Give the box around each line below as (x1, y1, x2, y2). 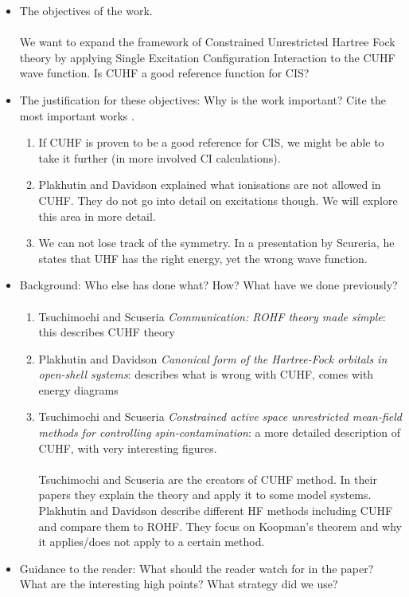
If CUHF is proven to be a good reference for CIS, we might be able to (38, 134, 384, 151)
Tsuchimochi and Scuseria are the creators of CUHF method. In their (38, 470, 377, 487)
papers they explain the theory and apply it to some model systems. (38, 486, 372, 503)
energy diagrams (38, 381, 119, 398)
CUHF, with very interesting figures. (38, 439, 217, 456)
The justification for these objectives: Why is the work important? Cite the (19, 91, 386, 108)
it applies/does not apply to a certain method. (38, 533, 265, 550)
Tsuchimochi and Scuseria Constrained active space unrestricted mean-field (38, 408, 402, 425)
